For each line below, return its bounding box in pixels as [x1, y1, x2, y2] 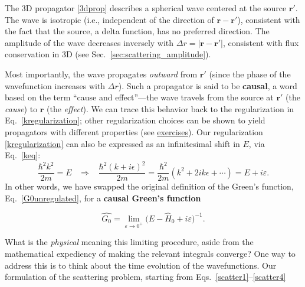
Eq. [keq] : [5, 149, 41, 161]
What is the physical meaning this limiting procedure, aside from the [5, 236, 254, 248]
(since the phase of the [209, 67, 291, 80]
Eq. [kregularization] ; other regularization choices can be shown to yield [5, 114, 265, 126]
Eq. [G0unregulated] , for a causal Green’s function [5, 191, 201, 204]
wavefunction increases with [5, 79, 106, 92]
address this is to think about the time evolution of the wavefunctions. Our [5, 259, 277, 271]
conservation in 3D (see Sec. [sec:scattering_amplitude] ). [5, 48, 211, 60]
